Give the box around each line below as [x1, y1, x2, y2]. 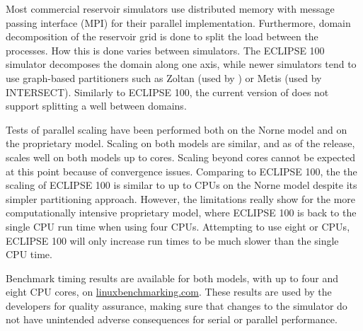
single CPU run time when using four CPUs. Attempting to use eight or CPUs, [6, 219, 350, 233]
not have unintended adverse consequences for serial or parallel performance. [6, 312, 338, 327]
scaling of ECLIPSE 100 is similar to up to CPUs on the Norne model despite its [6, 178, 357, 192]
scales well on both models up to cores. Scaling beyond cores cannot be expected [6, 149, 355, 164]
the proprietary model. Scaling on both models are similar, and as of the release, [6, 136, 355, 151]
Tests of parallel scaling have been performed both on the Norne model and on [6, 122, 347, 137]
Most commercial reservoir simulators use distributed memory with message [6, 1, 335, 16]
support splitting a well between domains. [6, 98, 187, 113]
